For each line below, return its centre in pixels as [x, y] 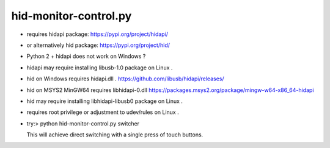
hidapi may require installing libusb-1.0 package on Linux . [100, 68]
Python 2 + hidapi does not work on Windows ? [86, 56]
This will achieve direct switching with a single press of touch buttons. [115, 135]
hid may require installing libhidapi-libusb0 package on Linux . [105, 101]
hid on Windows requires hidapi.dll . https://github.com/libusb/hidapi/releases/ [125, 79]
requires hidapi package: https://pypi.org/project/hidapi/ [97, 34]
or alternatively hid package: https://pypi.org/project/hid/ [98, 45]
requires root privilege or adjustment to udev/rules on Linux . [103, 112]
